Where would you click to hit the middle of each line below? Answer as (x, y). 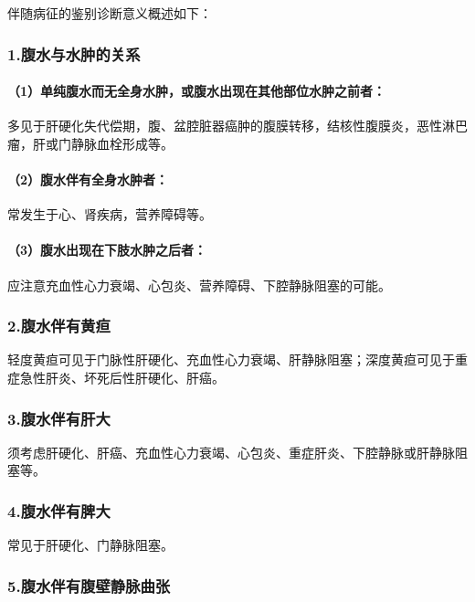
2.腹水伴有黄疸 (59, 326)
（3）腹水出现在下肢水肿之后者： (107, 250)
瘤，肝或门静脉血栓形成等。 (90, 143)
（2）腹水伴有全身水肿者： (88, 180)
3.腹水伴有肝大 (59, 418)
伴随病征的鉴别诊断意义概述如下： (110, 13)
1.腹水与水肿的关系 (74, 53)
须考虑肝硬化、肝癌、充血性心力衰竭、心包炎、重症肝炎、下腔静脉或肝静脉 (231, 452)
